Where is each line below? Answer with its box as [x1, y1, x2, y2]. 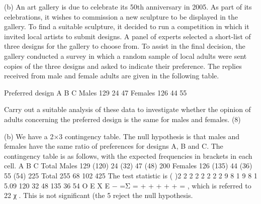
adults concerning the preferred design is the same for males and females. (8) [4, 114, 241, 124]
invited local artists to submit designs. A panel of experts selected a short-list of [4, 31, 251, 41]
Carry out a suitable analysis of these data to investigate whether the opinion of [4, 104, 251, 115]
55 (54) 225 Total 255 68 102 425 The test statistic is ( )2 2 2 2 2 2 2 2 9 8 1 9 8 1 [4, 170, 257, 180]
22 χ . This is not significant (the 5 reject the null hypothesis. [4, 190, 193, 200]
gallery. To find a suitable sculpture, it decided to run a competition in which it [4, 21, 249, 32]
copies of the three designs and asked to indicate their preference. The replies [4, 60, 242, 71]
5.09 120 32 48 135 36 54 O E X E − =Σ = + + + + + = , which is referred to [4, 180, 251, 190]
